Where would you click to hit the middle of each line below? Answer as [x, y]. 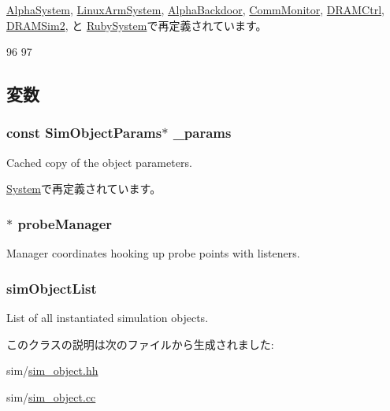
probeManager [65, 223]
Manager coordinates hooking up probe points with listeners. [153, 253]
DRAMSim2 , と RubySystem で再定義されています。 [137, 25]
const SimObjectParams [84, 133]
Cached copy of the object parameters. [99, 162]
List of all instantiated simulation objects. [108, 317]
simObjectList [52, 288]
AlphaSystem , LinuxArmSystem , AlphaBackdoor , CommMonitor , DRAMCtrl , [195, 9]
